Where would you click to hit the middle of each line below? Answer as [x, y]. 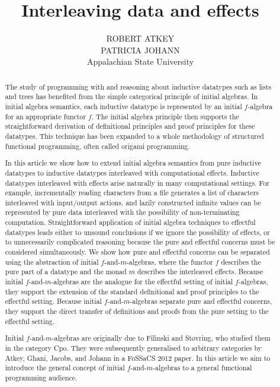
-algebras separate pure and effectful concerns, [201, 301]
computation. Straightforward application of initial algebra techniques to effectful [130, 222]
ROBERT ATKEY [140, 38]
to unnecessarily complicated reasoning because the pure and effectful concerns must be [140, 242]
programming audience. [41, 377]
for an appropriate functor [46, 116]
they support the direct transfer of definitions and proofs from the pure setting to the [137, 311]
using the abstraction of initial [52, 261]
